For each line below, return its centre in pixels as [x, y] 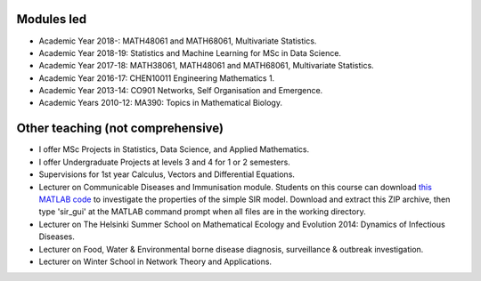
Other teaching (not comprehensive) [120, 128]
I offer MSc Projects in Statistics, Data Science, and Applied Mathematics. [174, 149]
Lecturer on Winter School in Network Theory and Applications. [155, 261]
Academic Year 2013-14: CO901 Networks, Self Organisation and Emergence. [181, 91]
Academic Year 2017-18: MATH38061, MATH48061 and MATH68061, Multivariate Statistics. [206, 66]
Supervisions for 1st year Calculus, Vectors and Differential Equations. [167, 174]
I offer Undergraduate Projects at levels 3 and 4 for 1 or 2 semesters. [165, 162]
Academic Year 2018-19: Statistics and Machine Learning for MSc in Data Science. [190, 52]
